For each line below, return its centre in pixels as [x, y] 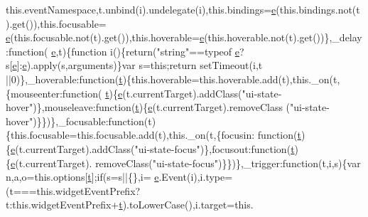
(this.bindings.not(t [318, 9]
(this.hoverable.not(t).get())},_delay [283, 37]
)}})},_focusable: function [88, 121]
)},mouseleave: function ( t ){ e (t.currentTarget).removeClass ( [162, 107]
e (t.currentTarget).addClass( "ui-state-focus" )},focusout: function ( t [153, 148]
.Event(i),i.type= [196, 177]
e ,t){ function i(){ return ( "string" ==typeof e [145, 51]
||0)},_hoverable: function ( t [64, 79]
